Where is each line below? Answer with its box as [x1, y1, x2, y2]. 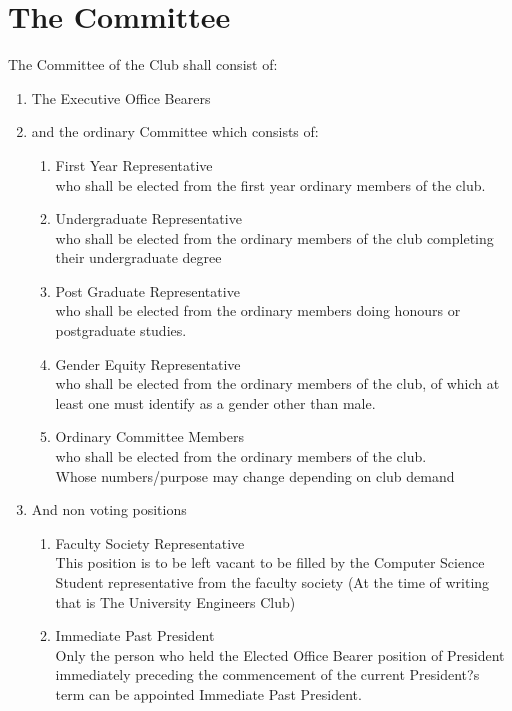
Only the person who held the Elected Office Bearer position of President [55, 644, 505, 665]
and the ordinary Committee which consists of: [31, 121, 319, 142]
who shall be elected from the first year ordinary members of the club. [55, 174, 486, 195]
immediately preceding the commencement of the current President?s [55, 664, 480, 685]
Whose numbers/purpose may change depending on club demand [55, 465, 455, 486]
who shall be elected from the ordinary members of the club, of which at [55, 373, 500, 394]
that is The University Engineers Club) [55, 591, 296, 612]
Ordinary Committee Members [55, 426, 245, 447]
